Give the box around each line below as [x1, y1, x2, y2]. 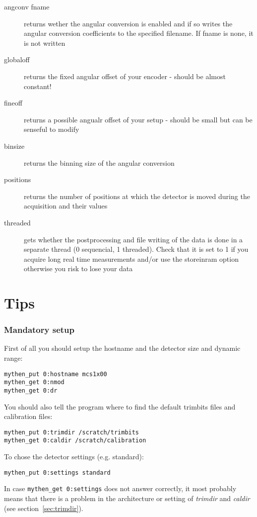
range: [4, 353, 23, 363]
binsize [4, 140, 25, 151]
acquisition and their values [24, 201, 108, 211]
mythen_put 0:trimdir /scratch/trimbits [4, 428, 139, 436]
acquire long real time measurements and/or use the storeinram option [24, 253, 239, 264]
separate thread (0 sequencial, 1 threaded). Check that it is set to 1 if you [24, 244, 249, 254]
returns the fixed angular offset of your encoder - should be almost [24, 71, 226, 81]
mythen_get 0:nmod [4, 379, 64, 386]
